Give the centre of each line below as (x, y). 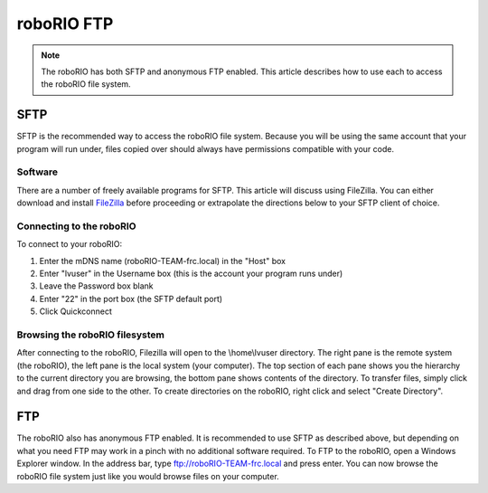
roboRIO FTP (65, 24)
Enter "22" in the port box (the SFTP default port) (131, 299)
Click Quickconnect (76, 311)
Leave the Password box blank (96, 286)
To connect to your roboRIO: (70, 244)
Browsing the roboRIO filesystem (91, 335)
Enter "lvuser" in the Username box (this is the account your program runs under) (191, 274)
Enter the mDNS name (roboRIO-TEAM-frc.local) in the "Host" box (163, 261)
